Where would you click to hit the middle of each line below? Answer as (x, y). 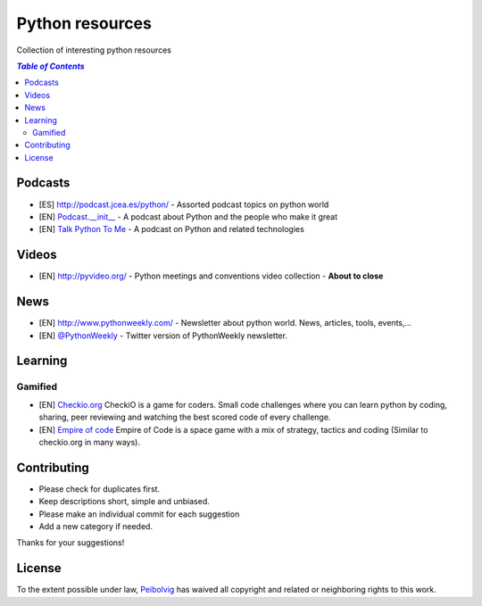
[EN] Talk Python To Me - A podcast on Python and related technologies (172, 229)
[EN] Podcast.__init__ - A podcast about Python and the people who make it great (188, 216)
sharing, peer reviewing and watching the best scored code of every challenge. (185, 417)
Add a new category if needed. (96, 526)
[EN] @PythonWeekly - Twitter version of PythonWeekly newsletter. (163, 336)
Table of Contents (50, 66)
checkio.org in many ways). (90, 442)
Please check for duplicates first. (100, 489)
